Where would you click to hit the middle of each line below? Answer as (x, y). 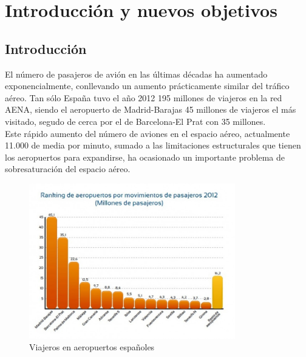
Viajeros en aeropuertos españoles (92, 347)
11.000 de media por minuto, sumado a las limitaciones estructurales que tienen (153, 145)
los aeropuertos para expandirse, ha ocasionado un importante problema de (145, 157)
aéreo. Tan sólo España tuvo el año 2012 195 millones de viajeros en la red (144, 97)
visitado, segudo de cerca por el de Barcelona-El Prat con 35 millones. (135, 121)
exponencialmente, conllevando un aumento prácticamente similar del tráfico (147, 86)
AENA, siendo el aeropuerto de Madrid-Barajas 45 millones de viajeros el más (151, 109)
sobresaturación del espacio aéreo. (68, 169)
